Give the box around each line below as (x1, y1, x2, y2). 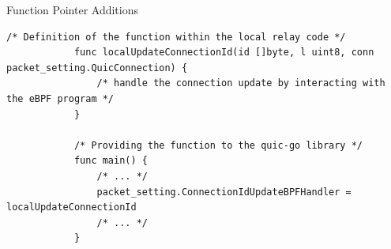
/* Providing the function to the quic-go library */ (73, 139, 363, 151)
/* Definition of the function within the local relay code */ (6, 31, 346, 43)
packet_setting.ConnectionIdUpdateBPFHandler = (96, 186, 352, 198)
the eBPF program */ (6, 92, 115, 104)
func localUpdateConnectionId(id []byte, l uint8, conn (73, 47, 374, 58)
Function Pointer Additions (6, 2, 138, 17)
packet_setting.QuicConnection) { (6, 62, 188, 74)
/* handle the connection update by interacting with (96, 77, 385, 89)
